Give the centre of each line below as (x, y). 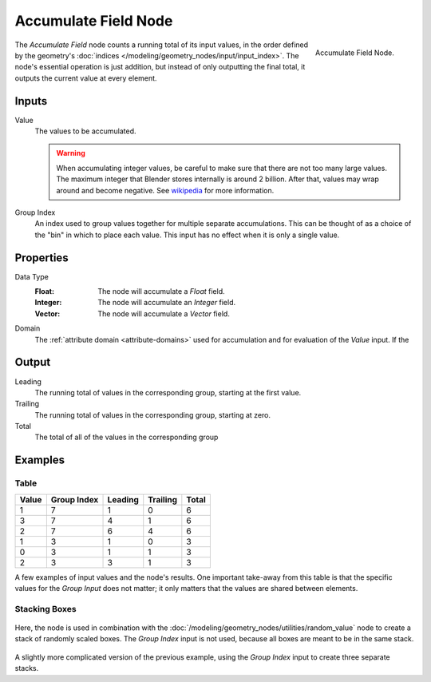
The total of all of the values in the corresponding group (127, 437)
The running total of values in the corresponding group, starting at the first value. (168, 392)
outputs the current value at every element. (86, 78)
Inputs (31, 101)
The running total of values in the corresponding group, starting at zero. (153, 414)
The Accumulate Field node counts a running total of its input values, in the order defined (162, 45)
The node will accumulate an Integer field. (167, 303)
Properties (42, 258)
